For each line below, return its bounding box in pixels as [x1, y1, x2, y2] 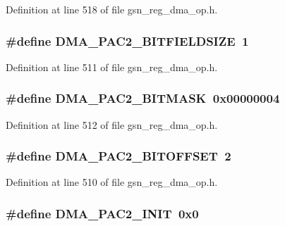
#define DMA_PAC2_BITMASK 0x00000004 [6, 89, 280, 107]
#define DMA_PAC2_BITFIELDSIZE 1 [6, 32, 249, 49]
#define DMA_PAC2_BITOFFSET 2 [6, 147, 231, 165]
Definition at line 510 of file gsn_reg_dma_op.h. [6, 175, 218, 189]
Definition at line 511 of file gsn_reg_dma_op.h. [6, 59, 218, 74]
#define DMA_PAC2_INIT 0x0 [6, 204, 199, 222]
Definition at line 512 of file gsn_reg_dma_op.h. [6, 117, 218, 132]
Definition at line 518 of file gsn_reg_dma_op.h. [6, 2, 218, 16]
